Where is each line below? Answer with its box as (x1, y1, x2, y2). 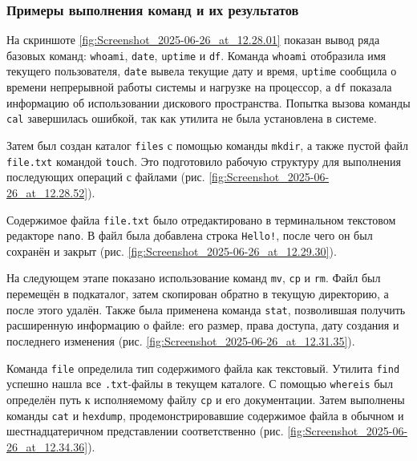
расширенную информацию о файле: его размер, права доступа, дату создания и (6, 317, 399, 334)
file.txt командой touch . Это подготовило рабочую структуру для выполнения (6, 152, 401, 169)
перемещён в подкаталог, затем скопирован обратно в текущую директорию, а (6, 285, 389, 302)
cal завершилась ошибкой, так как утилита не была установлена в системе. (6, 110, 377, 127)
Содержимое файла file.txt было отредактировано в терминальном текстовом (6, 211, 396, 228)
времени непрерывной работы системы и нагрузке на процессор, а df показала (6, 79, 392, 95)
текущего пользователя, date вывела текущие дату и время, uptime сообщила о (6, 63, 397, 79)
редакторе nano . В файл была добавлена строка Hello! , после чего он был (6, 227, 373, 244)
